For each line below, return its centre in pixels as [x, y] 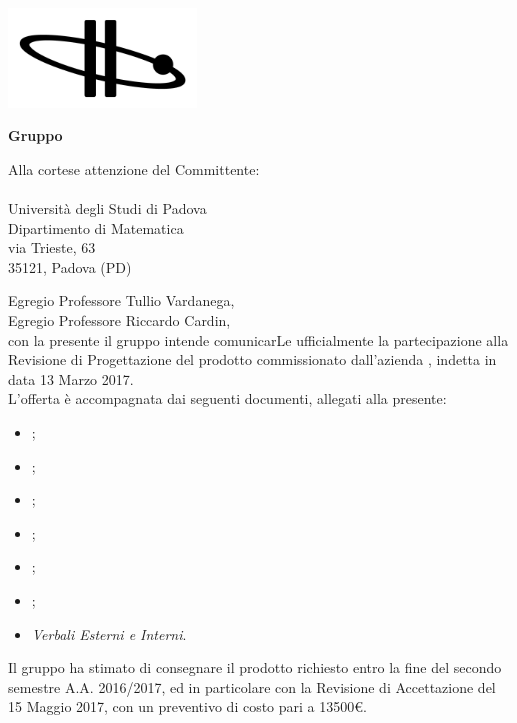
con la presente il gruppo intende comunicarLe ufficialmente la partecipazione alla [258, 339]
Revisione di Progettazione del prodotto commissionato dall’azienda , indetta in [252, 359]
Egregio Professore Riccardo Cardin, [119, 319]
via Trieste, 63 [52, 247]
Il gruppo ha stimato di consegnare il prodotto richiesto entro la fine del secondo [255, 667]
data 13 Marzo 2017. [71, 378]
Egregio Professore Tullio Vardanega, [121, 300]
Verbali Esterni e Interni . [109, 633]
